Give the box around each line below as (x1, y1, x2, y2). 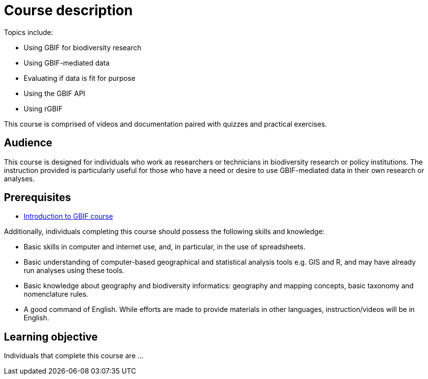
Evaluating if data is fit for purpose (24, 73, 135, 82)
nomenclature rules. (24, 290, 89, 299)
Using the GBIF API (24, 89, 85, 98)
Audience (4, 137, 53, 149)
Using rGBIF (24, 104, 63, 113)
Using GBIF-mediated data (24, 58, 110, 67)
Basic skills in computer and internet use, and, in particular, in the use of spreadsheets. (24, 242, 306, 251)
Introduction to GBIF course (24, 212, 113, 221)
